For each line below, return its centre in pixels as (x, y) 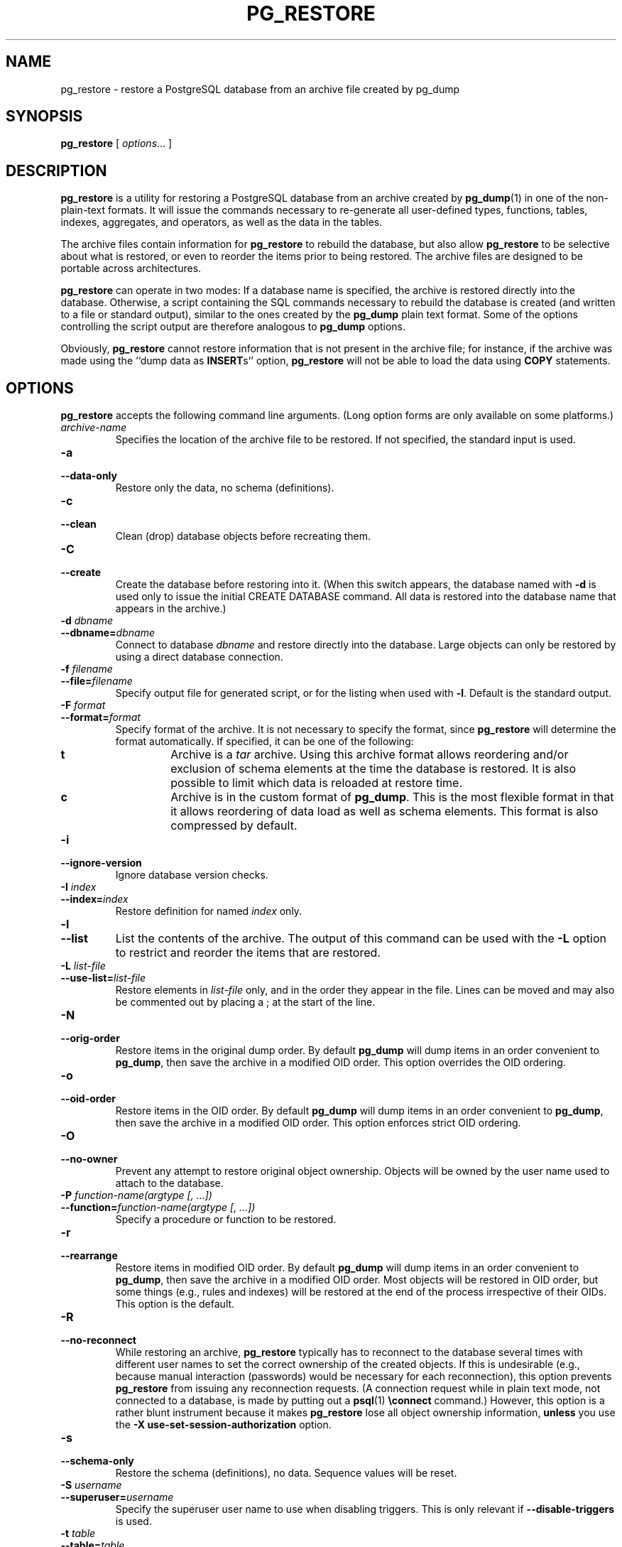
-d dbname (87, 621)
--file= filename (97, 681)
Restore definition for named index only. (209, 911)
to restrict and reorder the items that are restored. (248, 953)
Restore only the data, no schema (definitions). (225, 488)
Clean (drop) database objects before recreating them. (243, 536)
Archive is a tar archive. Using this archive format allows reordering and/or (370, 755)
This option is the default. (175, 1304)
